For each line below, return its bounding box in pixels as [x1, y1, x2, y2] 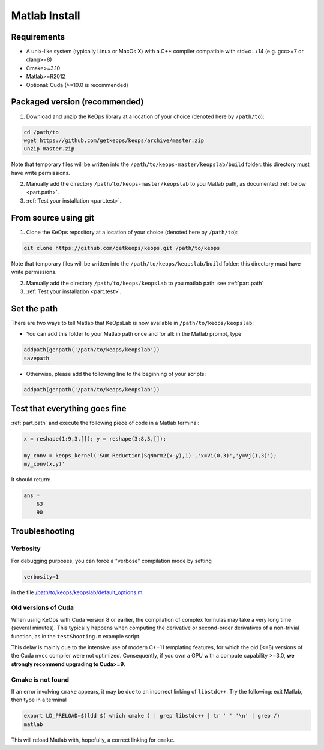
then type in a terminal [11, 696, 67, 704]
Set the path [11, 303, 58, 314]
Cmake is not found [11, 675, 69, 683]
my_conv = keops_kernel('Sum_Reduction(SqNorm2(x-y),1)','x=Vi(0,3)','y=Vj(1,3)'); [23, 452, 277, 459]
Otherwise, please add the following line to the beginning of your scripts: [26, 370, 206, 377]
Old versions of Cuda [11, 603, 74, 612]
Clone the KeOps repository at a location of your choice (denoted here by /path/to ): [26, 228, 238, 236]
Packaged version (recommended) [11, 97, 144, 107]
